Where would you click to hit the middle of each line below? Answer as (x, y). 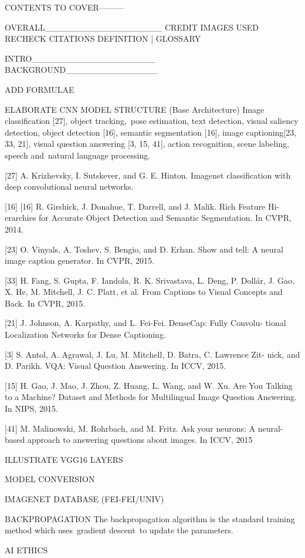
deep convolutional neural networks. (69, 186)
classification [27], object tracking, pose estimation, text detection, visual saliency (152, 121)
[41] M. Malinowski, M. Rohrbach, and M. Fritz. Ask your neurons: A (130, 428)
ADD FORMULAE (40, 89)
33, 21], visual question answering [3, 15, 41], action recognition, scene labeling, (147, 144)
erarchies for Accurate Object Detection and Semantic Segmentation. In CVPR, (148, 218)
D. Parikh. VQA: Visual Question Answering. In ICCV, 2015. (116, 366)
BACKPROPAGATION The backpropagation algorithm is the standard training (150, 518)
